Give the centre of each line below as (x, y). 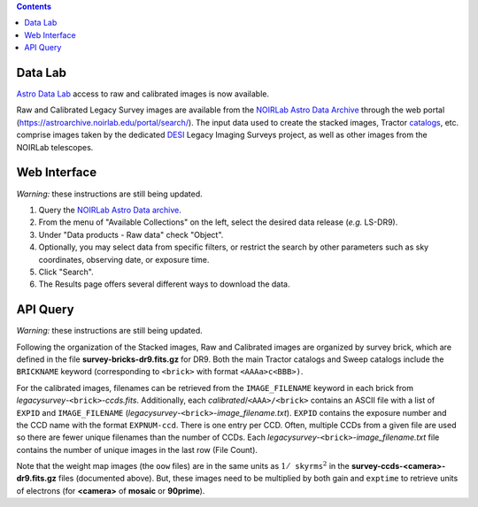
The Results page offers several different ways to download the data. (165, 284)
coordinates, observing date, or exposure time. (124, 259)
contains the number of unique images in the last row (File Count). (137, 449)
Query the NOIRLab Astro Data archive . (110, 210)
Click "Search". (66, 272)
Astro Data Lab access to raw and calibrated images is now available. (143, 94)
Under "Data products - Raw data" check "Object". (131, 234)
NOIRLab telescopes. (55, 147)
